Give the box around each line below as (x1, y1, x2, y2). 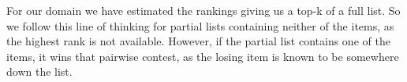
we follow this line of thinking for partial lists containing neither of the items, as (6, 17, 394, 34)
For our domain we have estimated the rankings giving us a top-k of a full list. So (6, 2, 401, 18)
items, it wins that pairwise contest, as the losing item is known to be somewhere (6, 48, 399, 64)
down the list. (6, 63, 73, 80)
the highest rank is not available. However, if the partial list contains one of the (6, 33, 390, 49)
